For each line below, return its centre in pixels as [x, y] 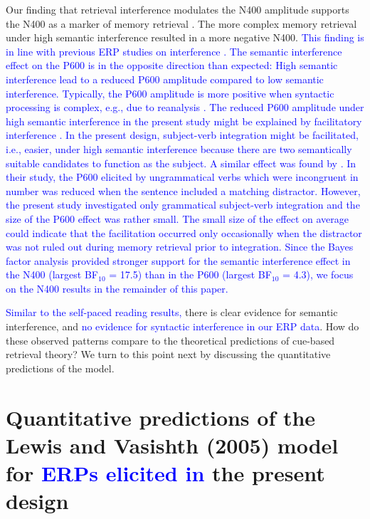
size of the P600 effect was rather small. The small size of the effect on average [178, 218]
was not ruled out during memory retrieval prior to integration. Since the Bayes [180, 247]
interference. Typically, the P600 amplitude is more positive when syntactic [170, 93]
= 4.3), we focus [318, 274]
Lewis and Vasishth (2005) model [172, 445]
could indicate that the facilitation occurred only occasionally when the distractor [184, 232]
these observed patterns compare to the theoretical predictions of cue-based [170, 340]
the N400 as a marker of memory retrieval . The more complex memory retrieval [181, 23]
